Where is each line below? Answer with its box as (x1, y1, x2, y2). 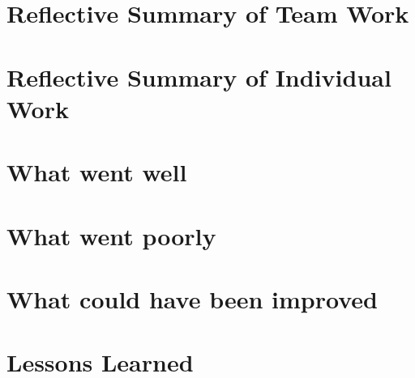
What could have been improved (6, 282, 378, 315)
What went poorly (6, 219, 216, 252)
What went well (6, 155, 187, 189)
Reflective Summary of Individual (6, 60, 391, 93)
